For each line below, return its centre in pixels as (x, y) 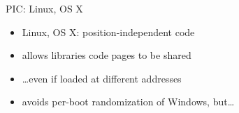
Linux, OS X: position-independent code (108, 32)
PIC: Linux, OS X (44, 8)
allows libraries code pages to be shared (107, 55)
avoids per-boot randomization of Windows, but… (128, 102)
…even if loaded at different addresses (102, 78)
